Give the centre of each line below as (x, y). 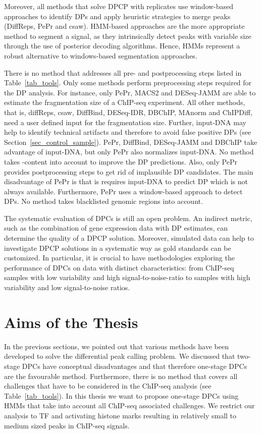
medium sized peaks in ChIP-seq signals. (67, 425)
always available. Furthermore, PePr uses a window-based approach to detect (123, 191)
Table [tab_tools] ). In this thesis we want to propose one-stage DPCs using (121, 395)
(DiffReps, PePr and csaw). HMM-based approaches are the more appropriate (124, 26)
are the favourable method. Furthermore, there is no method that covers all (121, 376)
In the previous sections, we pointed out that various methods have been (116, 346)
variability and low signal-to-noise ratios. (67, 287)
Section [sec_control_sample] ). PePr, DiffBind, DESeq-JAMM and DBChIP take (131, 142)
